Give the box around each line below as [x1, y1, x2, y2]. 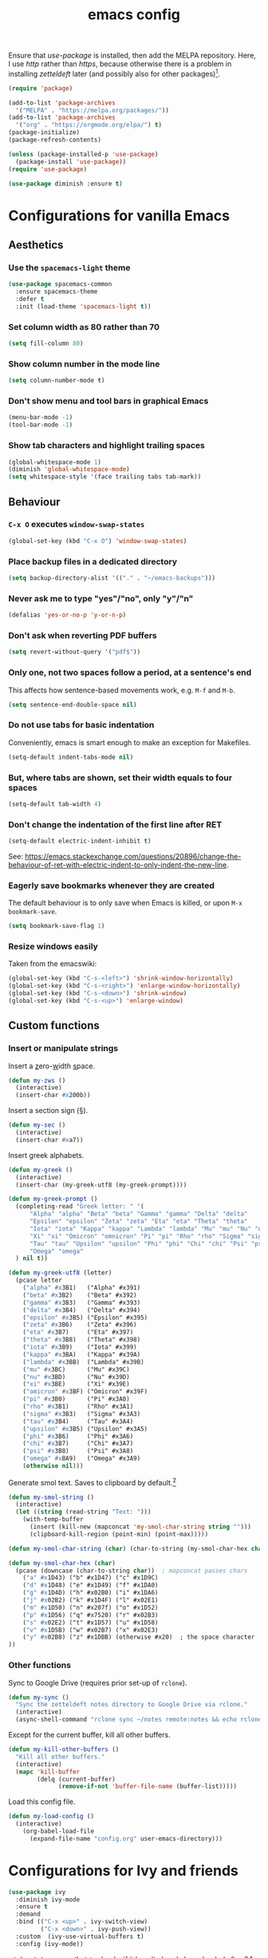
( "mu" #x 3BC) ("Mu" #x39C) [22, 1365, 130, 1373]
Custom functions [8, 1019, 100, 1033]
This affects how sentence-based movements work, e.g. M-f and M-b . [8, 685, 235, 695]
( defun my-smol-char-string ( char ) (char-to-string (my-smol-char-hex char [8, 1544, 266, 1552]
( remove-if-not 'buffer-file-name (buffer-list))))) [58, 1782, 238, 1790]
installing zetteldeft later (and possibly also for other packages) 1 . [8, 68, 221, 78]
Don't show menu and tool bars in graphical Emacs [8, 395, 209, 406]
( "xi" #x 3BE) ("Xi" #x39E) [22, 1380, 130, 1389]
